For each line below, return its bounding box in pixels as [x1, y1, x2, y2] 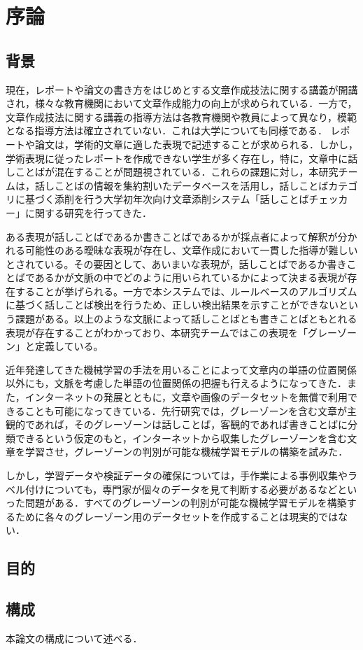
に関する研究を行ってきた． [24, 205, 152, 220]
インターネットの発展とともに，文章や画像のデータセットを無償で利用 [24, 390, 348, 404]
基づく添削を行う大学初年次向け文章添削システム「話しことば [24, 192, 309, 206]
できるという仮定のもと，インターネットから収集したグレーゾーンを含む [15, 430, 348, 445]
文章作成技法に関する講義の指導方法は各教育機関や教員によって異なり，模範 [6, 109, 357, 124]
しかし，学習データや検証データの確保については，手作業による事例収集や [6, 468, 348, 483]
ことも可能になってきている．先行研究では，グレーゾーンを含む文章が [24, 403, 347, 418]
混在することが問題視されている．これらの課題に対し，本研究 [54, 164, 339, 179]
